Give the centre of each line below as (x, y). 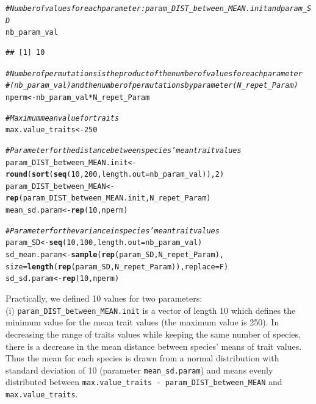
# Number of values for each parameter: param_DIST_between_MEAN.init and (143, 9)
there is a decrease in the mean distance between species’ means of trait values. (154, 346)
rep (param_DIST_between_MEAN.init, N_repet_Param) (108, 198)
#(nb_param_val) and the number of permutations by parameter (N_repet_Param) (152, 86)
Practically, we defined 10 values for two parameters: (104, 298)
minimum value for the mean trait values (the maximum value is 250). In (142, 322)
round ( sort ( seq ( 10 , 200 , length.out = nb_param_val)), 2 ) (115, 175)
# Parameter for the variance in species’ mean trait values (113, 231)
